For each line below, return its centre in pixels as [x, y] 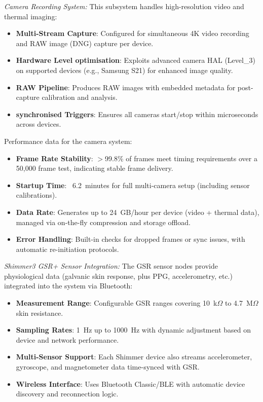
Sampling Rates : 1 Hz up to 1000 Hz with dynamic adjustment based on [133, 330]
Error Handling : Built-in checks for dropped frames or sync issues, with [130, 239]
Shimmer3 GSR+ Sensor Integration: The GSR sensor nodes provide [111, 266]
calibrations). [36, 195]
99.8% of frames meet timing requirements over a [181, 158]
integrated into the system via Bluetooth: [68, 286]
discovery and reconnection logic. [67, 394]
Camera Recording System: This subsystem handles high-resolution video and [124, 6]
